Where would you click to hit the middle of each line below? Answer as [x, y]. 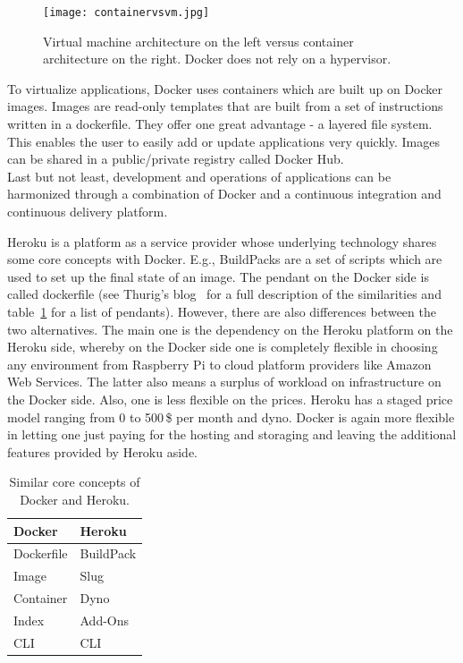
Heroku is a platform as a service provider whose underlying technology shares [222, 241]
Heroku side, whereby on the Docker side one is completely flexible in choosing [223, 347]
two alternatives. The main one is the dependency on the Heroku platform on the [230, 329]
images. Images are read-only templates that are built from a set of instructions [225, 106]
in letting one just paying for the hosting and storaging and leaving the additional [232, 434]
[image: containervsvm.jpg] [126, 13]
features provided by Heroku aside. [103, 451]
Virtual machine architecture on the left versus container [198, 41]
